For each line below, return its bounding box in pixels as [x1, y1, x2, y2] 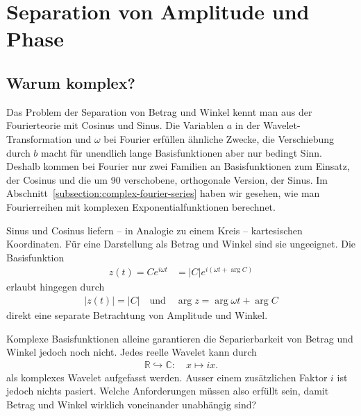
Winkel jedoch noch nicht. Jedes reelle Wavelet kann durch [6, 345, 257, 359]
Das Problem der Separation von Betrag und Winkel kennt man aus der [6, 104, 312, 119]
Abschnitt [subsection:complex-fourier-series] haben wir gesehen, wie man [6, 186, 320, 200]
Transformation [6, 131, 72, 146]
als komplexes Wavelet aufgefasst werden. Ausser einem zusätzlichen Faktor [6, 370, 328, 384]
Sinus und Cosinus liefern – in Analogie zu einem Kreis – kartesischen [6, 223, 303, 237]
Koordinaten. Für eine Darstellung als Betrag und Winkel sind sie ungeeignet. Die [6, 236, 356, 251]
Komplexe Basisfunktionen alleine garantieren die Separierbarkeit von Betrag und [6, 331, 353, 345]
